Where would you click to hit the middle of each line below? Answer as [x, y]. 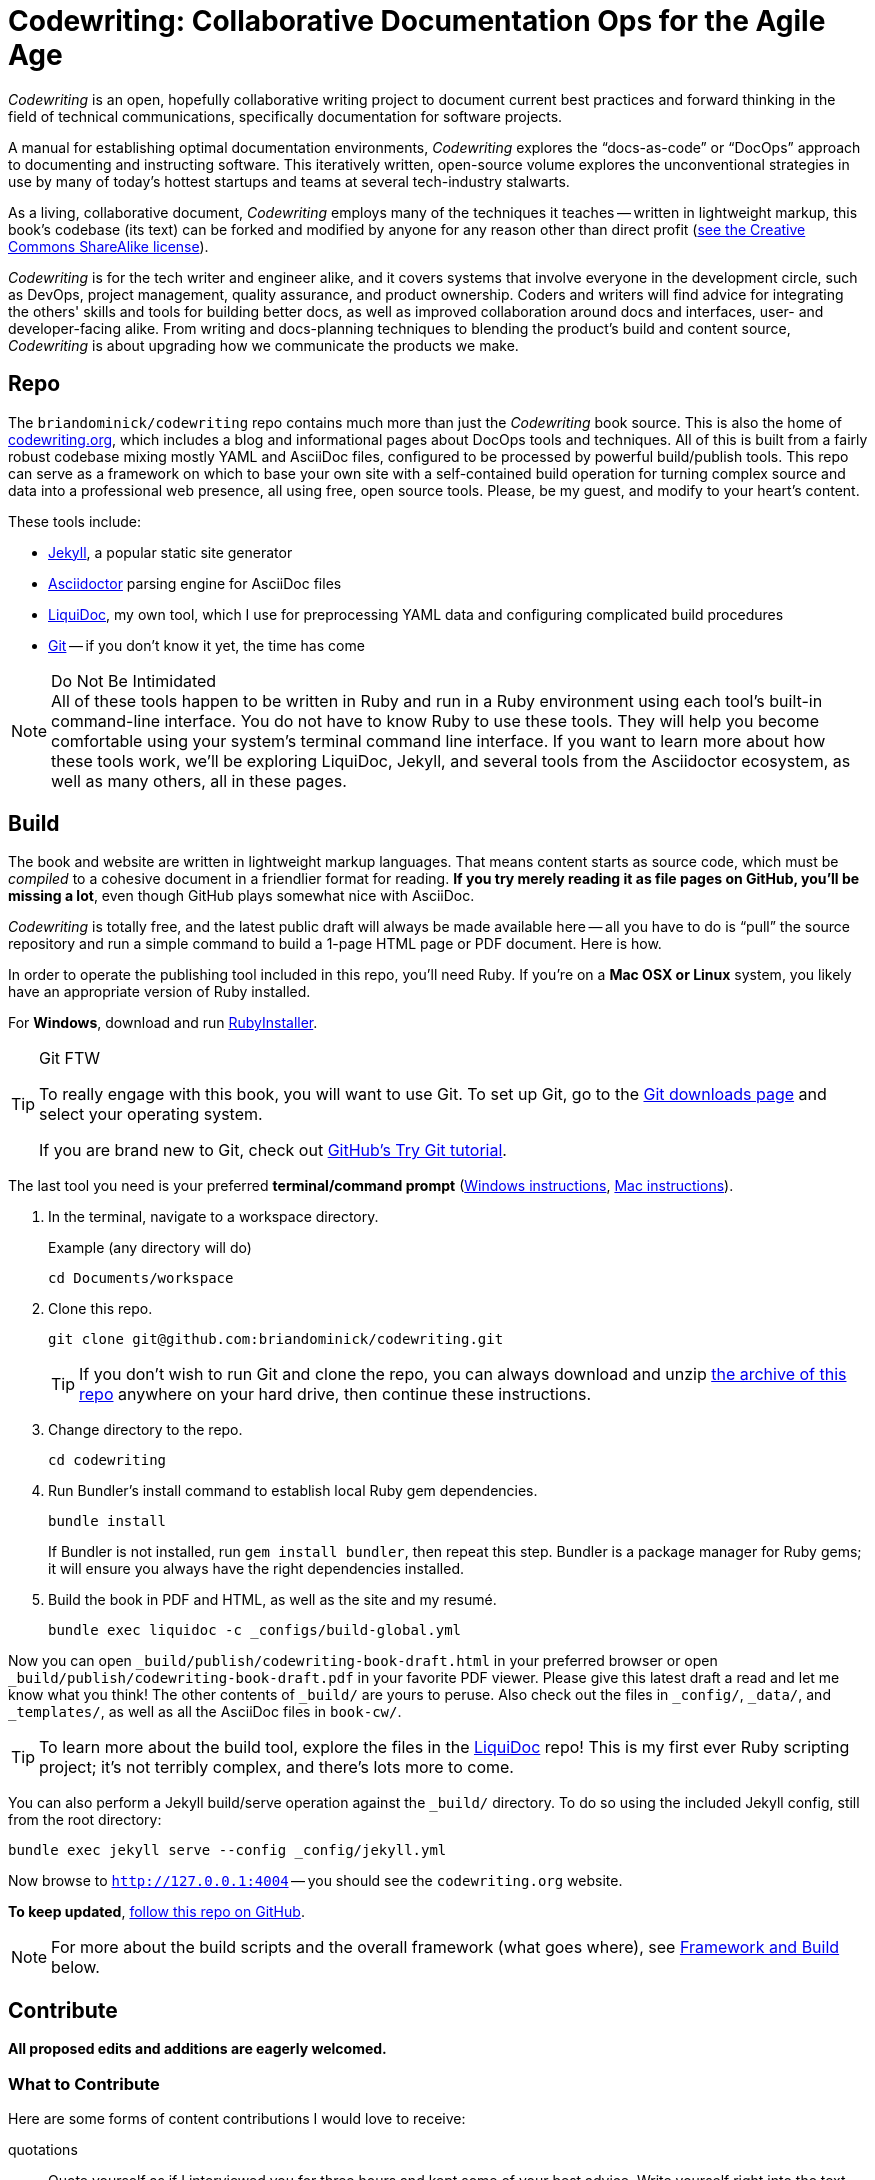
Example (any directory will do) [150, 1248]
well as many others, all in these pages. [199, 780]
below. [75, 1967]
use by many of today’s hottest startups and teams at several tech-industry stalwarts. [289, 181]
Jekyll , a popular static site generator [170, 552]
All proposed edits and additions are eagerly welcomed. [197, 2049]
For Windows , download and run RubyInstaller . [163, 1023]
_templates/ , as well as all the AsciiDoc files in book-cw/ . [205, 1712]
